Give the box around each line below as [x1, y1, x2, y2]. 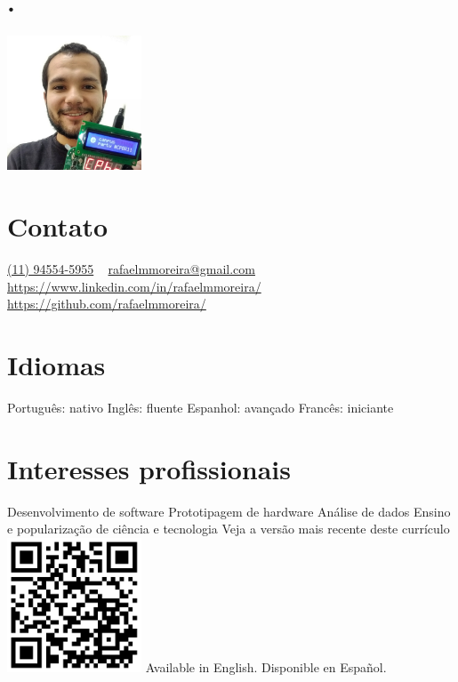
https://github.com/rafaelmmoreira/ [7, 294, 206, 313]
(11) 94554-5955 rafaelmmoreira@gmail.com [7, 260, 255, 278]
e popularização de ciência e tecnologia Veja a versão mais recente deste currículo [7, 519, 450, 538]
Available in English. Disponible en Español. [145, 658, 387, 676]
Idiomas [7, 346, 106, 382]
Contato [7, 208, 108, 245]
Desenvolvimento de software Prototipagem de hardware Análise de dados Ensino [7, 501, 451, 520]
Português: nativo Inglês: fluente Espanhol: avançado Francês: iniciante [7, 397, 394, 416]
